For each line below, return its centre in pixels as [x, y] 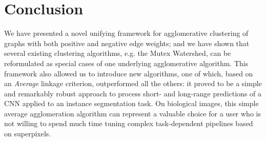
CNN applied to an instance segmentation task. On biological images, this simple [131, 103]
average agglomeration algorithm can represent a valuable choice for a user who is [132, 113]
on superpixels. [28, 134]
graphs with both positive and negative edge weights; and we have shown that [127, 43]
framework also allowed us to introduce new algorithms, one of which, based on [129, 73]
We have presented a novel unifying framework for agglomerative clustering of [126, 33]
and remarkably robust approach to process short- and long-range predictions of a [133, 93]
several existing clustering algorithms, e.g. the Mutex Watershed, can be [118, 53]
